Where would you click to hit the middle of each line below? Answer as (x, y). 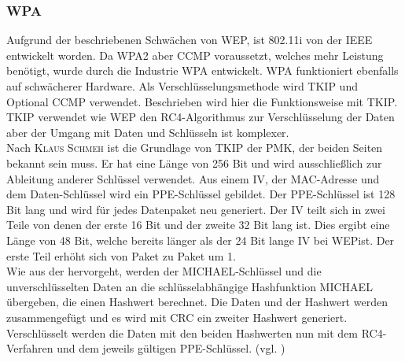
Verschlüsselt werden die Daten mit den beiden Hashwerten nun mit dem (182, 332)
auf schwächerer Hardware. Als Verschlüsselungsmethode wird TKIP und (182, 86)
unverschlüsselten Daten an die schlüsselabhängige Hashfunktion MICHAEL (190, 286)
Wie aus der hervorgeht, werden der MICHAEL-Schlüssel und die (164, 271)
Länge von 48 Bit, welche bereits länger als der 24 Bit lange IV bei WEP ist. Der (201, 240)
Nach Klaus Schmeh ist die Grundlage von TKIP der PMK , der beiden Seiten (195, 148)
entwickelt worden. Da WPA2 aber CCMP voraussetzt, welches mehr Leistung (195, 55)
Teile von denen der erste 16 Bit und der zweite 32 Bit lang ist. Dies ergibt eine (198, 225)
